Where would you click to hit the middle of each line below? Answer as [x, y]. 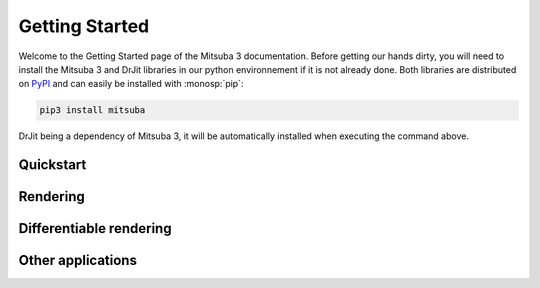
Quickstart [52, 165]
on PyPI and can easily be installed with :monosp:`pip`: [131, 84]
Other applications [77, 260]
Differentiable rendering [95, 228]
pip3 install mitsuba [92, 110]
